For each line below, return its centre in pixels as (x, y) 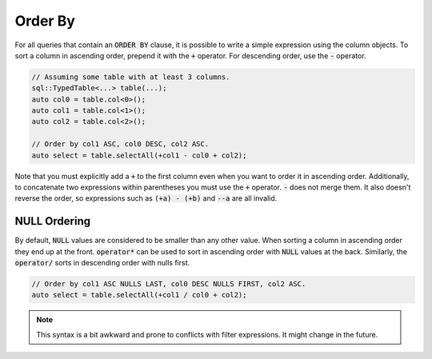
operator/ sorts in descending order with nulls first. (102, 263)
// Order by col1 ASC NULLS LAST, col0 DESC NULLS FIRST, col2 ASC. (169, 284)
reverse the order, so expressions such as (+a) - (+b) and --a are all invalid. (146, 198)
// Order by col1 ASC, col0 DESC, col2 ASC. (120, 144)
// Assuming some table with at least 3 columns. (131, 77)
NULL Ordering (53, 221)
